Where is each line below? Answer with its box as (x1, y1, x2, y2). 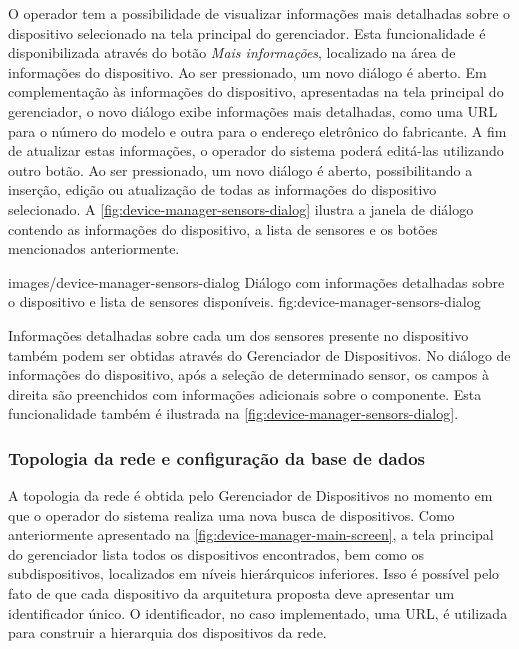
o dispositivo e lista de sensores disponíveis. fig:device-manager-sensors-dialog (8, 291, 481, 312)
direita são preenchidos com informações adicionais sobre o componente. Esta (8, 383, 482, 404)
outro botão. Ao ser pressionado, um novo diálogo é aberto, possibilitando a (8, 159, 473, 180)
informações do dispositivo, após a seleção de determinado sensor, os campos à (8, 364, 490, 385)
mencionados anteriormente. (8, 238, 180, 259)
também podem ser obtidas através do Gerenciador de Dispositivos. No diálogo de (8, 344, 511, 365)
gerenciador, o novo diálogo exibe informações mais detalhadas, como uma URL (8, 100, 498, 121)
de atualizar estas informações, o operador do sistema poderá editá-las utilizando (8, 140, 504, 161)
